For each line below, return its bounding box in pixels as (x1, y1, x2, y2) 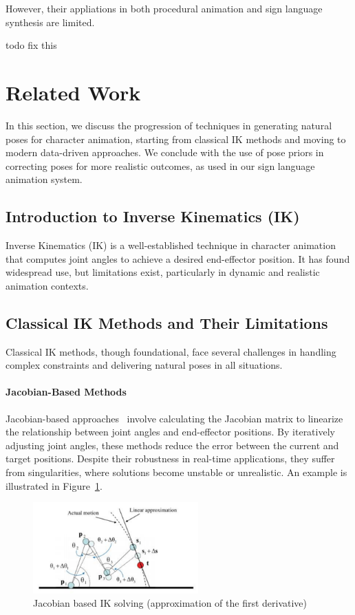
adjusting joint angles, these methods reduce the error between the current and (6, 438, 339, 452)
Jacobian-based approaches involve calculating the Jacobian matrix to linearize (6, 411, 343, 425)
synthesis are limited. (6, 14, 95, 29)
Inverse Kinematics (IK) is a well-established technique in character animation (6, 238, 336, 252)
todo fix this (6, 38, 57, 52)
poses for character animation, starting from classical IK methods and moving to (6, 131, 346, 146)
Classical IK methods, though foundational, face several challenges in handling (6, 344, 336, 358)
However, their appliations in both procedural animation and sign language (6, 1, 323, 15)
